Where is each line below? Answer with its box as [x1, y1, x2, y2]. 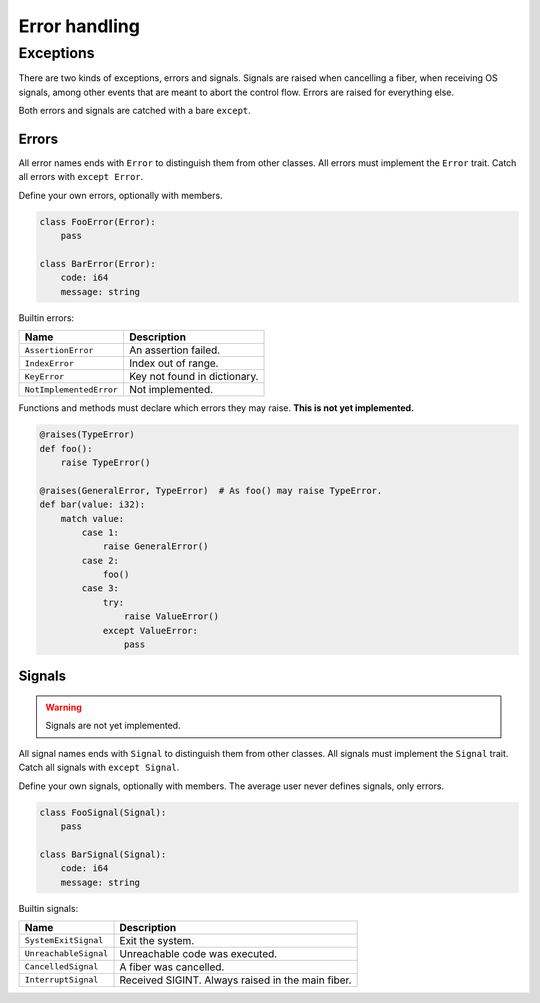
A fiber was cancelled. [119, 960, 225, 974]
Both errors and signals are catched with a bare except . [18, 105, 252, 117]
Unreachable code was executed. [119, 946, 278, 960]
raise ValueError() [123, 611, 220, 622]
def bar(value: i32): [39, 499, 146, 510]
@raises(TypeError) [39, 429, 135, 440]
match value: [60, 513, 125, 524]
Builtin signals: [18, 902, 79, 914]
